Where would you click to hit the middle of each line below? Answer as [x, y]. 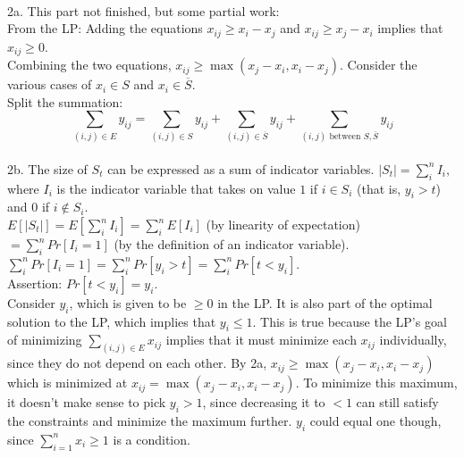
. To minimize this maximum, [376, 383]
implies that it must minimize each [261, 340]
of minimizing [45, 340]
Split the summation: [65, 101]
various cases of [50, 84]
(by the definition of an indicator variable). [232, 244]
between [345, 137]
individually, [413, 340]
